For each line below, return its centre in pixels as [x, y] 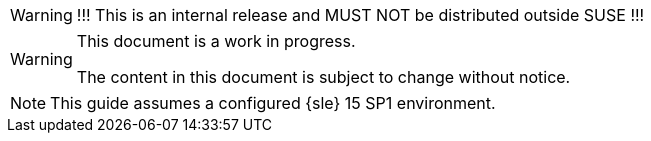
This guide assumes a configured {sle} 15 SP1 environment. [273, 103]
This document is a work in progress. [216, 41]
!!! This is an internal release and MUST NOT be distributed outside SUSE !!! [360, 15]
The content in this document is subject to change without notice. [323, 77]
